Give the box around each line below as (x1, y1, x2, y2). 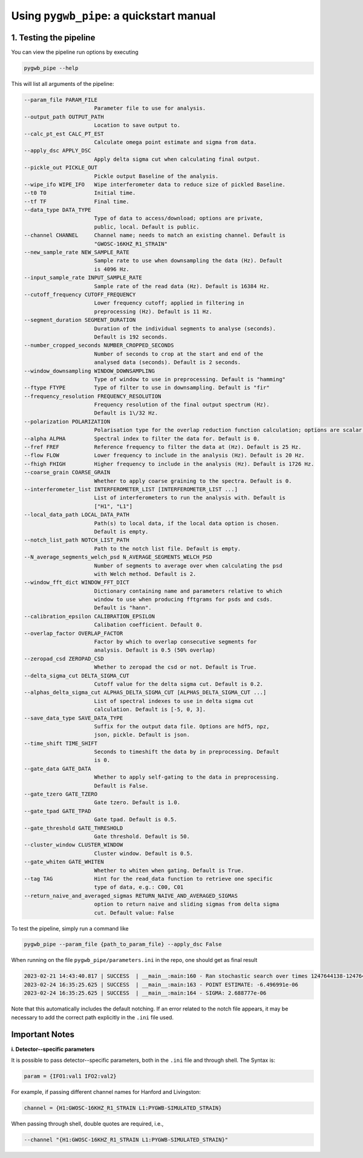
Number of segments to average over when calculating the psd (94, 562, 283, 569)
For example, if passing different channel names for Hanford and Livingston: (11, 1088, 201, 1095)
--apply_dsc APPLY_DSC (24, 147, 91, 154)
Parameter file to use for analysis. (94, 105, 206, 112)
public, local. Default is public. (94, 223, 200, 230)
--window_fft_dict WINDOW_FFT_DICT (24, 579, 129, 586)
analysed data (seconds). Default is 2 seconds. (94, 359, 241, 366)
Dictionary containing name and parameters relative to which (94, 587, 283, 594)
